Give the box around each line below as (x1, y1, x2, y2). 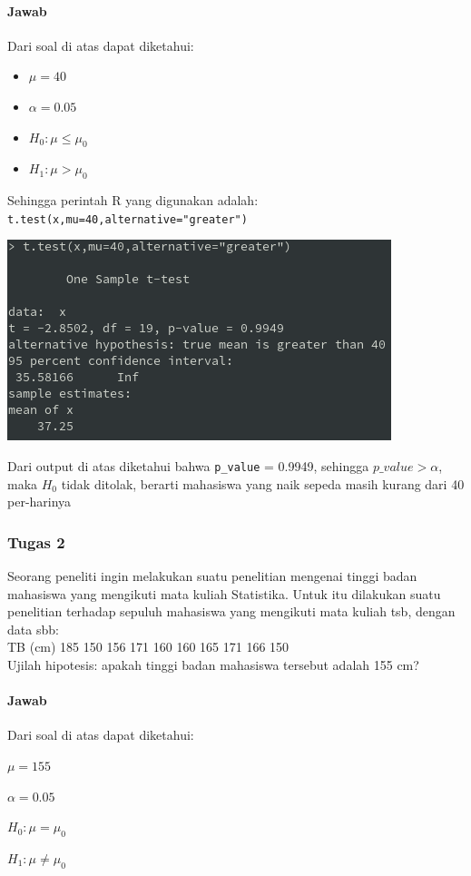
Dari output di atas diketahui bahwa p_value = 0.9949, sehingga (7, 457, 369, 476)
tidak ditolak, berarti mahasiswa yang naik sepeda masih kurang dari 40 (61, 474, 465, 493)
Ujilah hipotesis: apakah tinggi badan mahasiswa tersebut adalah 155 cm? (7, 655, 419, 674)
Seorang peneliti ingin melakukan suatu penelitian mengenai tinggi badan (7, 566, 417, 586)
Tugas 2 (7, 530, 65, 553)
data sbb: (7, 619, 59, 638)
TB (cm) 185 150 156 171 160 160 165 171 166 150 (7, 637, 289, 656)
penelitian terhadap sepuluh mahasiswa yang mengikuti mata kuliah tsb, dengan (7, 602, 456, 621)
